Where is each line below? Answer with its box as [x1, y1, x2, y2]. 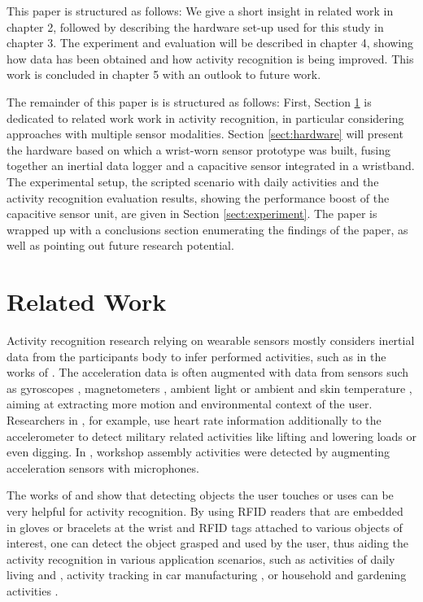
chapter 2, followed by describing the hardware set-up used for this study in [7, 18, 384, 35]
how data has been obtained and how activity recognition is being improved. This [7, 50, 414, 67]
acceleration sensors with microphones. [7, 459, 199, 476]
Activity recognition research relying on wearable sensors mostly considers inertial [7, 332, 415, 349]
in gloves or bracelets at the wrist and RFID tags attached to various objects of [7, 518, 403, 535]
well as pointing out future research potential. [7, 237, 234, 254]
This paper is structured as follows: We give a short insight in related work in [7, 2, 394, 19]
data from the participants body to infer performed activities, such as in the [7, 347, 386, 364]
